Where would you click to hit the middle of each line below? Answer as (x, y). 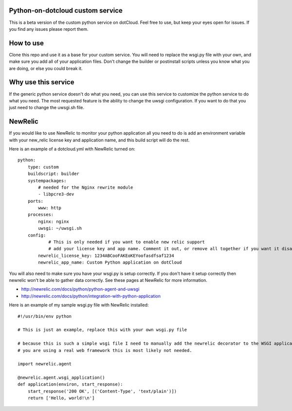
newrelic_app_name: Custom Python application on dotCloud (110, 263)
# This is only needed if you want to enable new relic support (127, 242)
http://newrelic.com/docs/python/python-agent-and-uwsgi (80, 289)
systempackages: (47, 181)
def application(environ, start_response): (70, 384)
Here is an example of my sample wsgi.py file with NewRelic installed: (79, 305)
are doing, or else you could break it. (46, 68)
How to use (26, 43)
